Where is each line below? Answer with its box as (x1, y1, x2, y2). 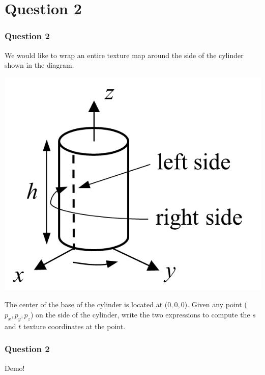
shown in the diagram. (5, 60, 74, 70)
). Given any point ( (184, 299, 247, 310)
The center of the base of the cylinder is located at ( (5, 299, 168, 310)
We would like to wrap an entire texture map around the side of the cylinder (5, 49, 244, 60)
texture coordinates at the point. (23, 320, 126, 331)
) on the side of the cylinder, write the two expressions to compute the (30, 309, 250, 319)
